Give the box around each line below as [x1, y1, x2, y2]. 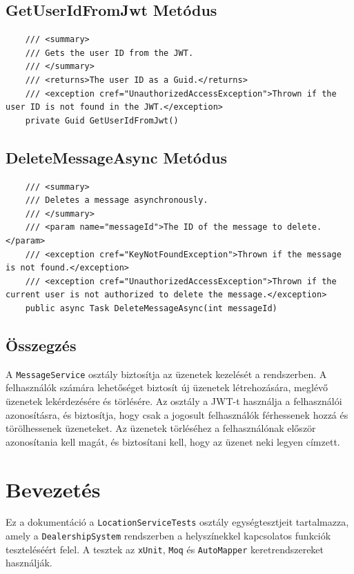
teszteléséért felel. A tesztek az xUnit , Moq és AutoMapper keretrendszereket [6, 542, 324, 556]
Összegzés [6, 334, 77, 355]
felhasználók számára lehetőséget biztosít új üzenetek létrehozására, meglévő [6, 380, 328, 395]
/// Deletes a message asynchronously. [25, 195, 208, 206]
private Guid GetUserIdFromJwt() [25, 115, 179, 126]
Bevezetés [6, 475, 101, 503]
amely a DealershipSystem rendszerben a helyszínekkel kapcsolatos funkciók [6, 528, 331, 543]
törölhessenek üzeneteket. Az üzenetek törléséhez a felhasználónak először [6, 421, 316, 435]
